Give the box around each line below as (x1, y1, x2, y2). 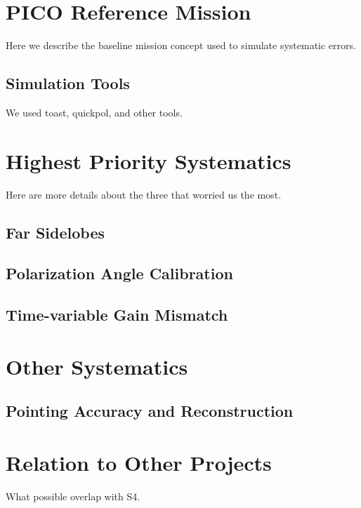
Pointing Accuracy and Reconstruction (6, 400, 294, 422)
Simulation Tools (6, 72, 130, 94)
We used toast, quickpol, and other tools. (6, 105, 183, 119)
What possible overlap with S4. (6, 488, 140, 503)
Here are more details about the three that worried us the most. (6, 187, 282, 201)
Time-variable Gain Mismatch (6, 304, 228, 326)
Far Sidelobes (6, 221, 105, 243)
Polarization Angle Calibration (6, 262, 233, 284)
